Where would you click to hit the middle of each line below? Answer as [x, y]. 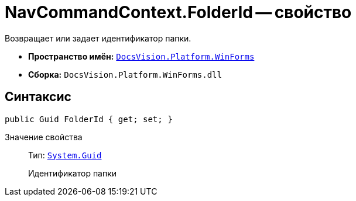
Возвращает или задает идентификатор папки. [98, 38]
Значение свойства [44, 137]
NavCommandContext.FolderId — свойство [178, 12]
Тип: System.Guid [65, 155]
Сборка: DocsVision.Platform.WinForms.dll [125, 74]
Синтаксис [38, 97]
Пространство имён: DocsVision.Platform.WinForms [141, 56]
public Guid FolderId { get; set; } [89, 119]
